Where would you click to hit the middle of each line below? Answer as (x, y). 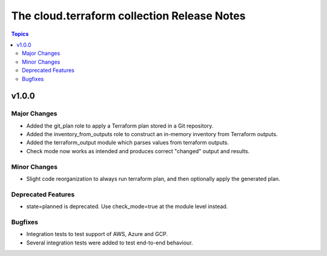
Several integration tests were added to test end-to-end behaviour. (110, 243)
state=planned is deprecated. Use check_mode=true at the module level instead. (127, 206)
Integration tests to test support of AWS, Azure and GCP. (97, 234)
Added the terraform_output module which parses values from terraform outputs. (128, 143)
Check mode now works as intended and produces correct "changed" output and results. (138, 151)
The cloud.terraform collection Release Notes (128, 16)
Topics (20, 34)
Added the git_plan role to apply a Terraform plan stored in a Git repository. (120, 126)
